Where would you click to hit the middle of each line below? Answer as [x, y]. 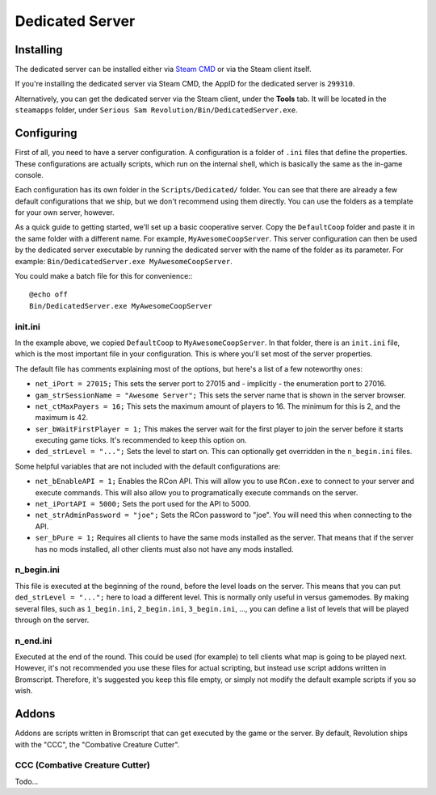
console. [29, 175]
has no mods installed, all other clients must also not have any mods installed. [164, 549]
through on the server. [52, 620]
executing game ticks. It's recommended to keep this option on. [141, 440]
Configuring [46, 133]
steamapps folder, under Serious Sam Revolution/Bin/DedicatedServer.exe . [156, 110]
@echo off [48, 294]
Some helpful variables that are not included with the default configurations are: [148, 466]
